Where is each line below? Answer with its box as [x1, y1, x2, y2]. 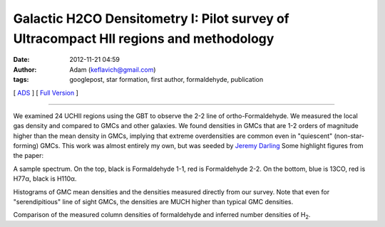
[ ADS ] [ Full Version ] [13, 88, 78, 97]
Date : [13, 56, 30, 64]
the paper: [13, 152, 44, 160]
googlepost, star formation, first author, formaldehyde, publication [69, 75, 264, 84]
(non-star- [334, 132, 365, 140]
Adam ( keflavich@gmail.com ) [69, 65, 156, 74]
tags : [13, 75, 29, 84]
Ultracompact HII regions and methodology [13, 31, 274, 46]
